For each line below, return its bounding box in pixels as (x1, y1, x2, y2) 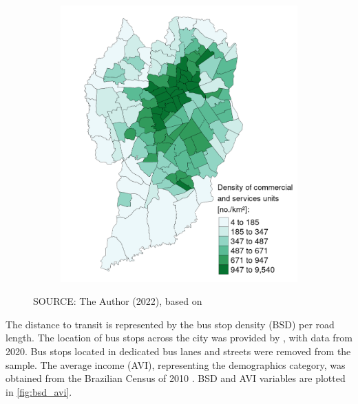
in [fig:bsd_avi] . (6, 384, 72, 398)
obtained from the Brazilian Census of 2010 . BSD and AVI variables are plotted (6, 371, 346, 385)
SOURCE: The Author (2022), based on (33, 294, 202, 308)
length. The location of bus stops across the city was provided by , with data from (6, 330, 352, 345)
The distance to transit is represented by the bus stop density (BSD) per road (6, 317, 335, 331)
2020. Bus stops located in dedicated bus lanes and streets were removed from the (6, 344, 351, 359)
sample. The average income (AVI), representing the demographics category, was (6, 357, 346, 372)
